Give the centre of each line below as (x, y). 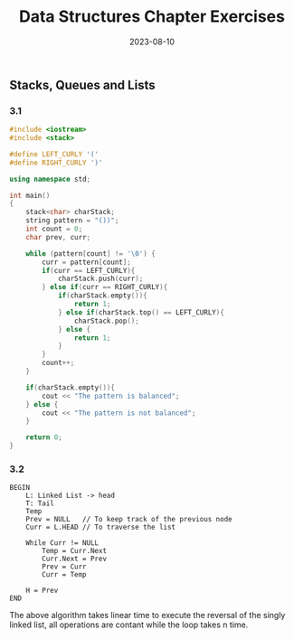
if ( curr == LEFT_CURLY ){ (89, 270)
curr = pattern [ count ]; (86, 262)
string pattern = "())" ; (72, 221)
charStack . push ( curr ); (100, 279)
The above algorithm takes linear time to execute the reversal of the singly (147, 616)
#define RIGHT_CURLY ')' (56, 163)
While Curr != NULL (62, 543)
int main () (30, 195)
